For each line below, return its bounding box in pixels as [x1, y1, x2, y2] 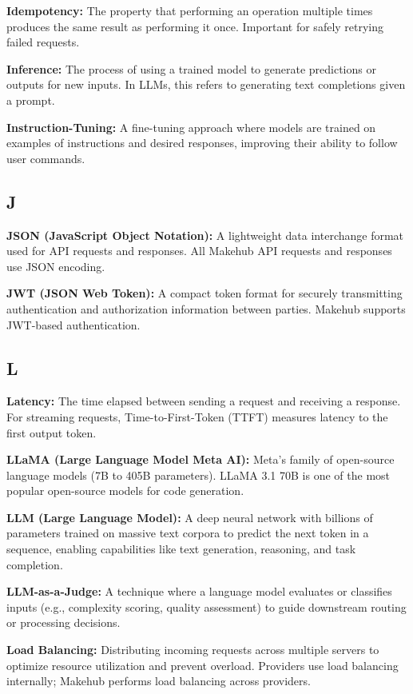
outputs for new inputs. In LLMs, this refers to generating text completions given [6, 76, 406, 93]
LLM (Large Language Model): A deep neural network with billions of [6, 509, 373, 525]
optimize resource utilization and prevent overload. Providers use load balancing [6, 656, 399, 673]
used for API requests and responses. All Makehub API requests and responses [6, 242, 392, 259]
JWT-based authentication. [6, 316, 141, 333]
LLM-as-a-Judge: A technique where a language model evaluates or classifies [6, 583, 392, 600]
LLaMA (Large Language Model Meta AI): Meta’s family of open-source [6, 451, 395, 468]
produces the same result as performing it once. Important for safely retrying [6, 18, 384, 34]
